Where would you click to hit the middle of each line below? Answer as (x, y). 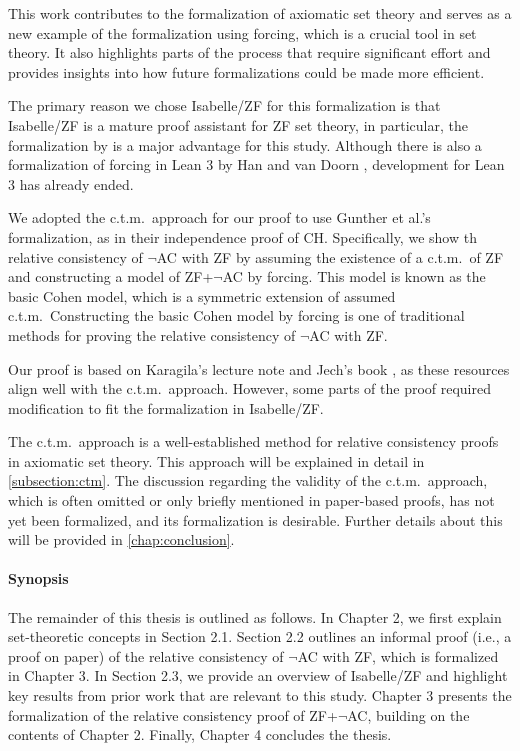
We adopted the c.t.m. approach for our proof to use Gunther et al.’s (219, 217)
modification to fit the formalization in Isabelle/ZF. (166, 407)
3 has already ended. (71, 183)
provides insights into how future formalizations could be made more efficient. (246, 71)
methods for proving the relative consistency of (152, 334)
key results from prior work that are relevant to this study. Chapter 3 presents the (260, 695)
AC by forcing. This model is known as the (354, 276)
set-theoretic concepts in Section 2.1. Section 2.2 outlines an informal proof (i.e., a (260, 636)
